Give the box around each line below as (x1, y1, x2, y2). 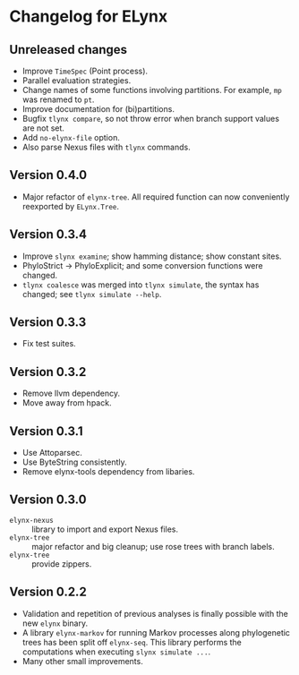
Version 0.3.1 (9, 423, 83, 439)
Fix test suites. (21, 338, 76, 349)
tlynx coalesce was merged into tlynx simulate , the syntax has (21, 279, 260, 290)
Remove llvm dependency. (21, 388, 121, 399)
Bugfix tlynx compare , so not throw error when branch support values (21, 114, 280, 124)
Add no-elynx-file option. (21, 132, 121, 142)
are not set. (21, 123, 65, 133)
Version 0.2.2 (9, 585, 87, 600)
